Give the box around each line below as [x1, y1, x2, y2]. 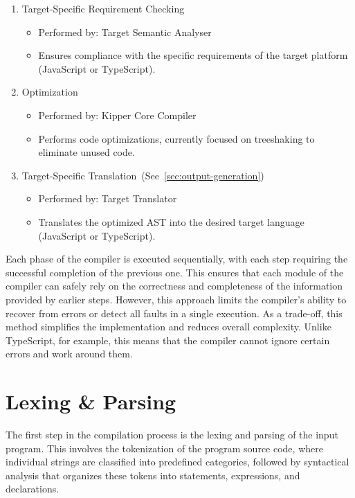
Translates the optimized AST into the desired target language [38, 214, 304, 229]
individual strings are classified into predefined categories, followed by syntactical [6, 454, 349, 469]
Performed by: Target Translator [38, 191, 177, 206]
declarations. [6, 481, 60, 496]
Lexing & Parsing [6, 387, 176, 416]
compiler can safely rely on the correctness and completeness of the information [6, 278, 343, 293]
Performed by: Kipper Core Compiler [38, 107, 197, 122]
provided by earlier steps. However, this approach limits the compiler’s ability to [6, 292, 347, 306]
